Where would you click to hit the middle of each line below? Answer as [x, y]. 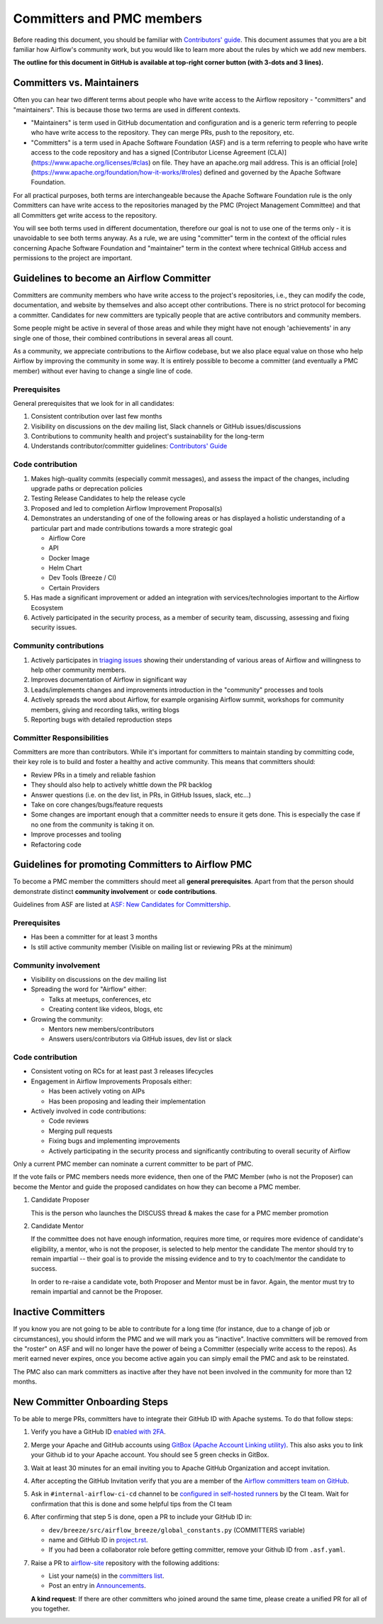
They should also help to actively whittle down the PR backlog [121, 785]
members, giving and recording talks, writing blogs [105, 709]
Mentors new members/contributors [101, 1029]
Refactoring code [56, 844]
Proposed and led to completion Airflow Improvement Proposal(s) [127, 508]
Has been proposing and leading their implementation [127, 1101]
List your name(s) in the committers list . [106, 1576]
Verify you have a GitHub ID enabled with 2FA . [98, 1432]
